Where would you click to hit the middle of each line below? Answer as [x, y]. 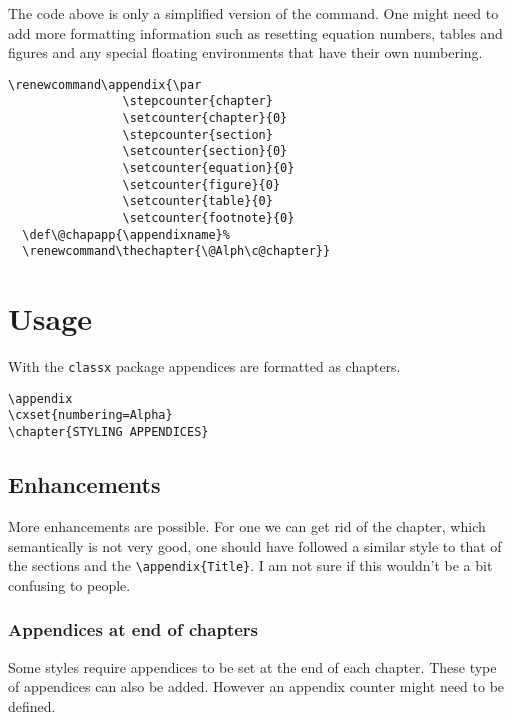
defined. [32, 705]
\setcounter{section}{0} [205, 151]
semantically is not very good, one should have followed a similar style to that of [255, 545]
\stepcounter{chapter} [197, 101]
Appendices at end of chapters [133, 629]
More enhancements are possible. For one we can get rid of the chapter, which [247, 525]
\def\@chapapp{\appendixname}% [126, 234]
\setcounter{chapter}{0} [205, 118]
